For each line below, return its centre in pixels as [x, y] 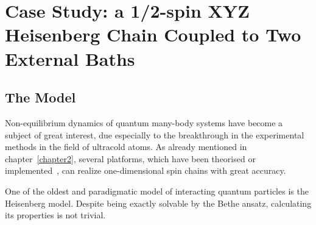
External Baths [70, 58]
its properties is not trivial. [55, 215]
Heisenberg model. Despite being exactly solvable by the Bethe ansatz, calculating [158, 203]
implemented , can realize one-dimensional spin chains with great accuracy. [146, 170]
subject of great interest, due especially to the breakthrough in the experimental [155, 134]
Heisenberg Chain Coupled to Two [153, 34]
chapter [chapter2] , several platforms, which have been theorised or [130, 158]
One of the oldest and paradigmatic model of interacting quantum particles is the [157, 191]
